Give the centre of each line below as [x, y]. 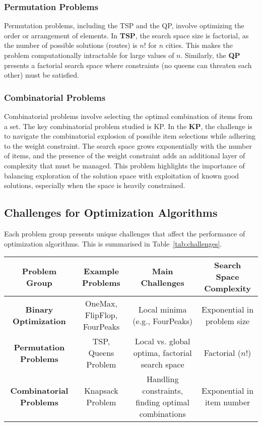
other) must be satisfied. [42, 75]
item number [227, 402]
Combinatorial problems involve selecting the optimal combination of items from [128, 116]
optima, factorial [162, 353]
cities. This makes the [199, 45]
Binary [39, 309]
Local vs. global [162, 341]
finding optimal [163, 402]
